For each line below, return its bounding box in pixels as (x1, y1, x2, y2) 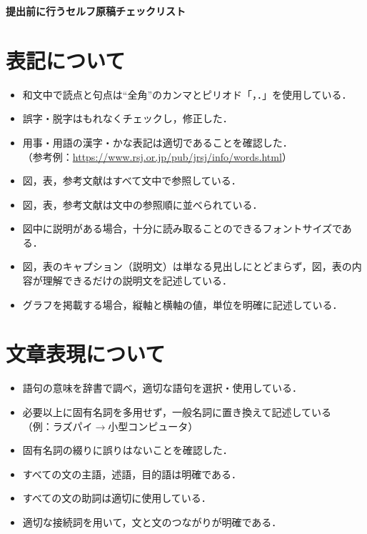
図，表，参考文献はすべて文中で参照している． (22, 173, 241, 188)
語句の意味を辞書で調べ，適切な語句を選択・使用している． (22, 380, 302, 395)
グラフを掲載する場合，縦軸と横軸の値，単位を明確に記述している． (22, 297, 343, 312)
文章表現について (6, 339, 166, 368)
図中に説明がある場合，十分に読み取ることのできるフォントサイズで (22, 221, 342, 236)
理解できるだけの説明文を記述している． (42, 273, 233, 288)
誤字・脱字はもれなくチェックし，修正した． (22, 111, 233, 126)
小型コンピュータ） (108, 418, 198, 433)
